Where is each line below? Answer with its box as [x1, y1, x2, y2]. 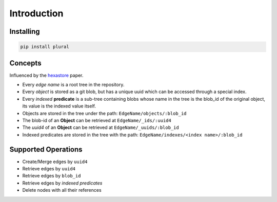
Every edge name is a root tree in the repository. [22, 82, 125, 88]
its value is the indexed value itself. [22, 103, 96, 109]
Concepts [9, 59, 42, 68]
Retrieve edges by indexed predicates [22, 179, 103, 186]
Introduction [9, 8, 64, 19]
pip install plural [20, 44, 69, 50]
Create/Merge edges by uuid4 [22, 159, 88, 165]
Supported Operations [9, 145, 83, 153]
